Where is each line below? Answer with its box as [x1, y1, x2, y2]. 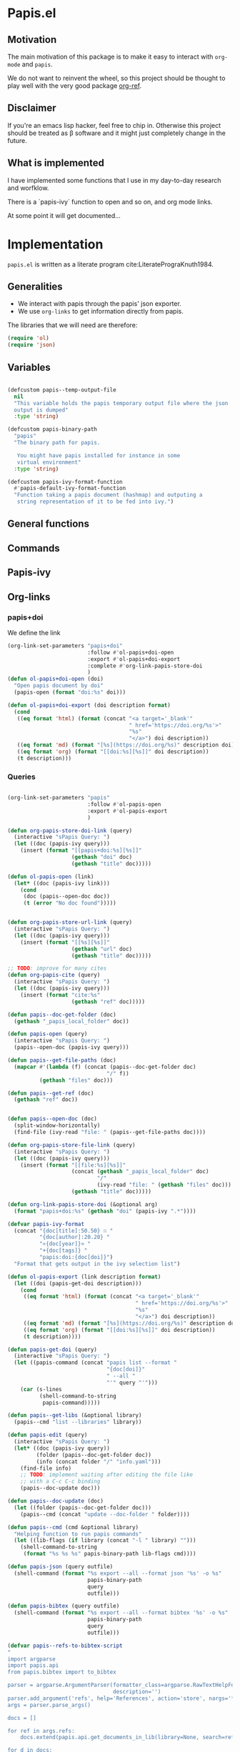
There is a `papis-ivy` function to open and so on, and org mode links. [7, 197, 213, 206]
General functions [7, 518, 89, 530]
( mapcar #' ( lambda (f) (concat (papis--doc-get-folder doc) [14, 1063, 196, 1070]
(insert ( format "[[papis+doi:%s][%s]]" [20, 847, 142, 855]
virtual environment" [16, 459, 81, 466]
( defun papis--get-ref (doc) [7, 1090, 94, 1097]
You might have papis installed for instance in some [16, 452, 181, 459]
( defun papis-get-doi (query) [7, 1345, 98, 1353]
